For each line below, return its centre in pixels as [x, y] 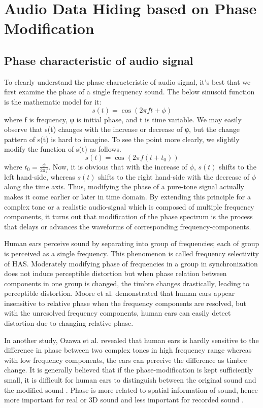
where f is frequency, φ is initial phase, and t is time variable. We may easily [123, 119]
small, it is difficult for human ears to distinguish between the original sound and [130, 380]
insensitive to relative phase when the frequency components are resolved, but [125, 303]
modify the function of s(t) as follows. [63, 149]
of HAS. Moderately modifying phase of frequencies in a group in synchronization [131, 263]
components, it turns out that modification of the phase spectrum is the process [128, 216]
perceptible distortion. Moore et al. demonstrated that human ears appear [120, 293]
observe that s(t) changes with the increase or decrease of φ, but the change [122, 129]
